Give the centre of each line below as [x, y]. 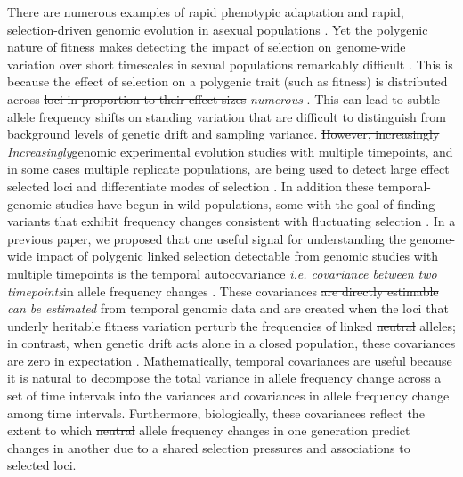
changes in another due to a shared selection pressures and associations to [209, 447]
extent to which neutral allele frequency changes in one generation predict [209, 430]
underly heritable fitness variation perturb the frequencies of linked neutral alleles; [231, 325]
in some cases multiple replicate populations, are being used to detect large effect [228, 169]
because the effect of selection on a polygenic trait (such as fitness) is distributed [227, 81]
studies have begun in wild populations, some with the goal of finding [245, 203]
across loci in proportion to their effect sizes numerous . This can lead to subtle [224, 98]
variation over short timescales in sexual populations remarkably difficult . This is [230, 64]
